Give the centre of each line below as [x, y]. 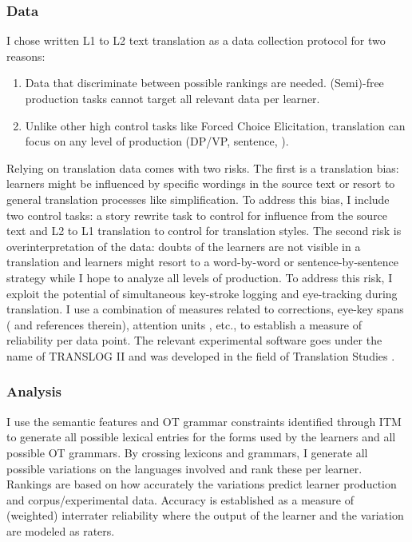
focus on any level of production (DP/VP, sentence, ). [157, 141]
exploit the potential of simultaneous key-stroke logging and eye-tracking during [202, 293]
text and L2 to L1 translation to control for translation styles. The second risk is [204, 231]
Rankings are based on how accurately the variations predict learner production [202, 484]
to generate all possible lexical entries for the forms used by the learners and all [201, 437]
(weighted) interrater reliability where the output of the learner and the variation [205, 515]
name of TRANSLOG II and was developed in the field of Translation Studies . [201, 355]
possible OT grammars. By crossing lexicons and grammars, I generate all [187, 452]
